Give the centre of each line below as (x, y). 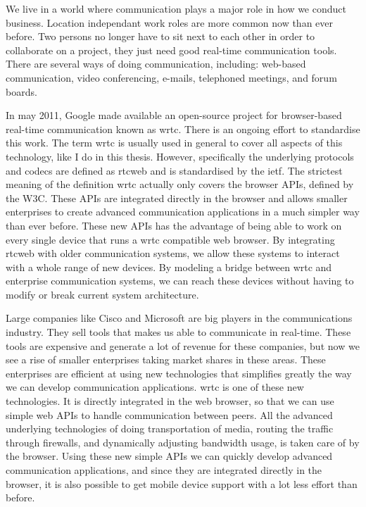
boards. (21, 91)
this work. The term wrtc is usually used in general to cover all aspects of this (174, 143)
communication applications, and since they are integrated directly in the (164, 470)
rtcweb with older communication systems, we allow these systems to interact (173, 253)
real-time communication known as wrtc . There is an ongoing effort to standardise (183, 129)
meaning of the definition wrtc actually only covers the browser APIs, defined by (180, 184)
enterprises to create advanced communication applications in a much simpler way (183, 212)
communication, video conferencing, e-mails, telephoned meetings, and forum (171, 77)
